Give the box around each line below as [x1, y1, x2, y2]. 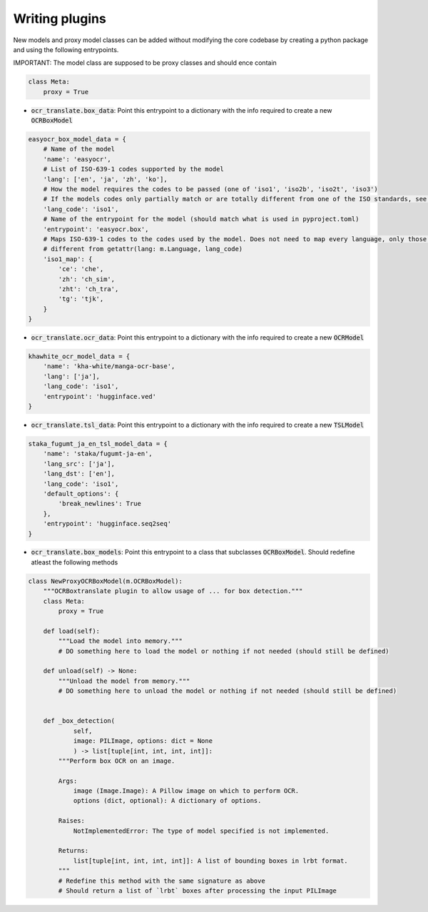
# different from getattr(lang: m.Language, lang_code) [43, 245, 243, 253]
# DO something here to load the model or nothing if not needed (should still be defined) [58, 647, 389, 655]
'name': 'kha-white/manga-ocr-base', [43, 363, 175, 370]
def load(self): [43, 627, 100, 635]
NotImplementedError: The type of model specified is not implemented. [73, 826, 330, 835]
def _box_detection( [43, 717, 116, 725]
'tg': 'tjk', [58, 295, 104, 303]
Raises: [58, 817, 86, 825]
